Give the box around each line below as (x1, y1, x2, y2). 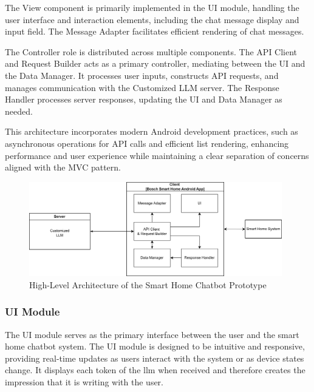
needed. (5, 104, 33, 117)
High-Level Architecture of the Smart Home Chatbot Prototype (29, 278, 267, 291)
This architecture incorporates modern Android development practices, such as (5, 125, 298, 138)
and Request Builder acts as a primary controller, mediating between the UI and (5, 57, 305, 70)
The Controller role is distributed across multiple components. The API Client (5, 45, 298, 58)
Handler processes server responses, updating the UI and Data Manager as (5, 93, 282, 106)
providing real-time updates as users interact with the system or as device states (5, 351, 304, 364)
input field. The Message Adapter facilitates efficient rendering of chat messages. (5, 25, 304, 38)
